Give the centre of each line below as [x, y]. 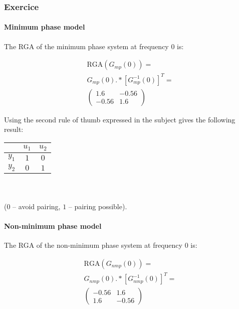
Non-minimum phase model [53, 225]
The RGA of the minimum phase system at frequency [86, 46]
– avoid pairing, [37, 206]
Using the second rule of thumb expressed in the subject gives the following [120, 119]
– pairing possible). [98, 206]
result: [14, 129]
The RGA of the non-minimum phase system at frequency [93, 245]
